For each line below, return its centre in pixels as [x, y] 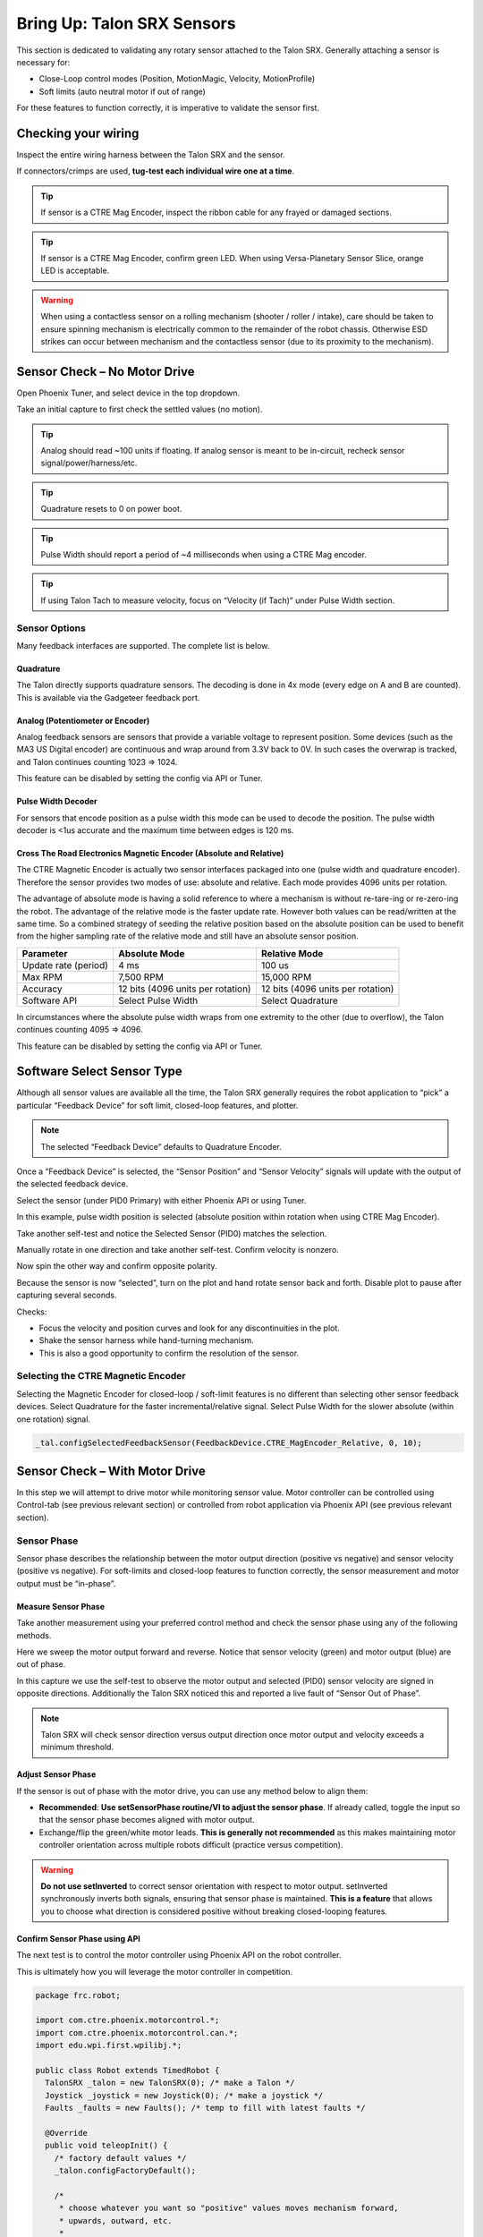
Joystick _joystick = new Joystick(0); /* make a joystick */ [184, 2095]
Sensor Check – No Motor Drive [106, 371]
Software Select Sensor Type [99, 1072]
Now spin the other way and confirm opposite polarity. [117, 1266]
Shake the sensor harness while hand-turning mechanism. [146, 1340]
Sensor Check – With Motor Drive [111, 1471]
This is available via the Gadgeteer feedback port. [108, 697]
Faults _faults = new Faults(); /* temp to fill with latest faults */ [205, 2108]
